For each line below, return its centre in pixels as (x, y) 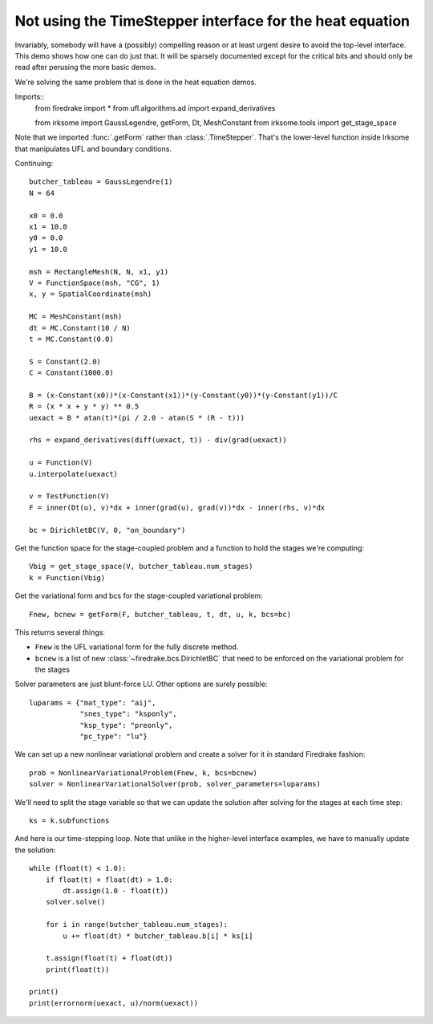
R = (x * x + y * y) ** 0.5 (84, 406)
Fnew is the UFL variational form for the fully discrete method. (137, 647)
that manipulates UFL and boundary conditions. (93, 148)
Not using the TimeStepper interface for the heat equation (212, 21)
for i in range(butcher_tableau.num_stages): (137, 924)
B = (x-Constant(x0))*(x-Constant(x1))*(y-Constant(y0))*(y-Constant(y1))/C (184, 395)
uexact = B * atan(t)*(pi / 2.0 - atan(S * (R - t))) (137, 418)
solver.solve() (75, 902)
